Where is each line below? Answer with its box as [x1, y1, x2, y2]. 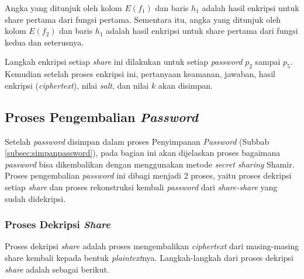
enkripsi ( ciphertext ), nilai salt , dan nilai [5, 79, 149, 91]
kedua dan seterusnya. [5, 36, 84, 48]
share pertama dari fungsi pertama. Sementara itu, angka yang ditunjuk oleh [5, 13, 281, 25]
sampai [255, 55, 281, 68]
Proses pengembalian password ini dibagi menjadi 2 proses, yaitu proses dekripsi [5, 169, 292, 182]
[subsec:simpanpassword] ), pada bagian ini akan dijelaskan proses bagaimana [5, 147, 281, 159]
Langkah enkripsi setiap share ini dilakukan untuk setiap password [5, 55, 243, 68]
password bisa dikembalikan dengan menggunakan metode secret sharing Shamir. [5, 158, 295, 170]
